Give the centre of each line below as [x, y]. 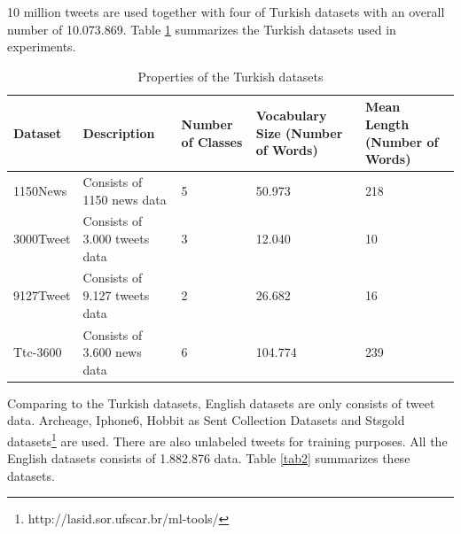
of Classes [212, 141]
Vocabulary [291, 116]
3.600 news [112, 352]
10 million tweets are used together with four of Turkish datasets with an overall [226, 12]
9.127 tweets [116, 295]
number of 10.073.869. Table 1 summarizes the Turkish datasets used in [202, 29]
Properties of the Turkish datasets [230, 76]
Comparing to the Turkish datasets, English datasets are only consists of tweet [221, 402]
